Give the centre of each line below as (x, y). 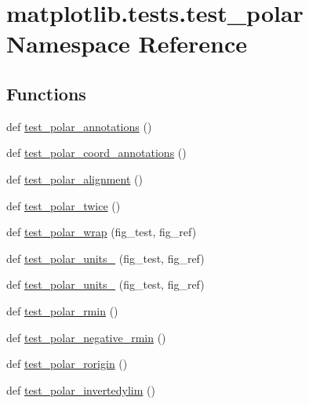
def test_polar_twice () (64, 205)
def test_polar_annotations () (79, 126)
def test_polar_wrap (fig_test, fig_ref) (102, 232)
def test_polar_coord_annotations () (96, 153)
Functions (46, 93)
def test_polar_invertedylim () (81, 389)
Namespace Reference (127, 44)
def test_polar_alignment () (75, 178)
